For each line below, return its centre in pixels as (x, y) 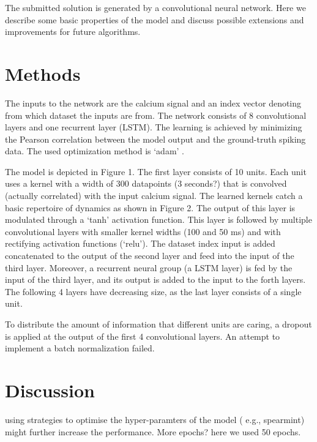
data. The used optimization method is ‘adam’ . (95, 151)
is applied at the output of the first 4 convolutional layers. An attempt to (143, 336)
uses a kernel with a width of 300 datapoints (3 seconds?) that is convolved (146, 183)
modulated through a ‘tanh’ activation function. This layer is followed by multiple (158, 219)
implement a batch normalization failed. (80, 348)
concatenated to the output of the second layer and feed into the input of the (150, 256)
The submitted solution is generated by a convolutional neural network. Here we (155, 7)
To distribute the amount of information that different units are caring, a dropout (158, 324)
